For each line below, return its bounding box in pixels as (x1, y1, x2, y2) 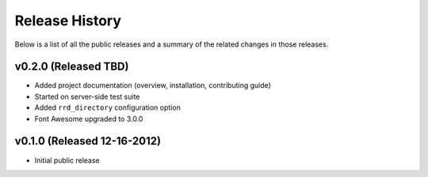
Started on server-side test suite (34, 92, 140, 101)
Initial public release (34, 155, 101, 165)
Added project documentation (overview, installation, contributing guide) (34, 81, 271, 90)
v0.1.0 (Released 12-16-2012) (14, 134, 162, 148)
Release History (14, 12, 122, 29)
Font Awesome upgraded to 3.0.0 (34, 114, 143, 123)
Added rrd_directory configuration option (34, 103, 182, 112)
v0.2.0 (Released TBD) (14, 60, 129, 73)
